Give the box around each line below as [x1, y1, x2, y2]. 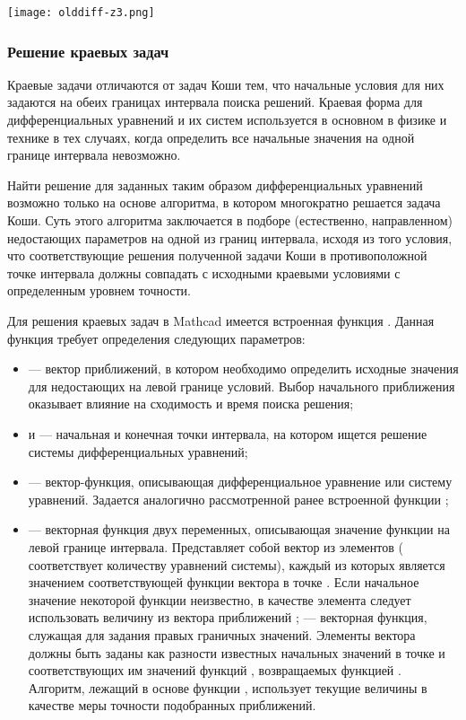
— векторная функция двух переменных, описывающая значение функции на [28, 520, 450, 539]
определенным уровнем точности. [7, 281, 191, 300]
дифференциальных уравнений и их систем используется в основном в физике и [7, 110, 447, 129]
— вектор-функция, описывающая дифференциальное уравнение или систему [28, 472, 453, 491]
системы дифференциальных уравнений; [28, 442, 248, 461]
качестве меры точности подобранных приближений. [28, 696, 316, 715]
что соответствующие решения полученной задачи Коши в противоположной [7, 246, 427, 265]
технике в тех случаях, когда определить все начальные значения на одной [7, 127, 415, 146]
